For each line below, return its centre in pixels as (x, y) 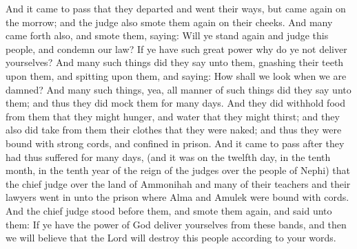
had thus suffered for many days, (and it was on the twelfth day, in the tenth (168, 156)
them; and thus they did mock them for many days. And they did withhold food (175, 103)
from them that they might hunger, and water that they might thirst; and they (173, 116)
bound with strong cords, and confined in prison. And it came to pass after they (175, 143)
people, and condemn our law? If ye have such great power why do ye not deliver (176, 48)
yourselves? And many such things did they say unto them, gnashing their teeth (175, 62)
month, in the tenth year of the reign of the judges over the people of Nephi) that (178, 170)
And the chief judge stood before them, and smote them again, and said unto (169, 210)
